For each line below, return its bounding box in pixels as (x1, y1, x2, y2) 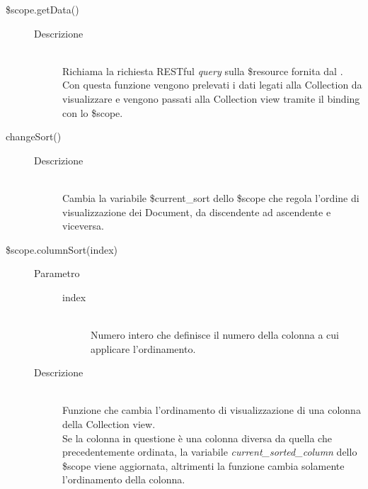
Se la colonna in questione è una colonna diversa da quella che (62, 430, 332, 445)
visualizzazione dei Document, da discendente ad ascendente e (62, 204, 331, 219)
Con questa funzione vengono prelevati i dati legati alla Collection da (62, 77, 362, 92)
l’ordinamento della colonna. (62, 472, 185, 487)
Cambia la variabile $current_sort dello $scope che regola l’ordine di (62, 190, 360, 205)
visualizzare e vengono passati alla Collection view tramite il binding (62, 91, 360, 106)
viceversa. (62, 218, 104, 233)
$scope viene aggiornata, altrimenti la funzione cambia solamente (62, 458, 345, 473)
